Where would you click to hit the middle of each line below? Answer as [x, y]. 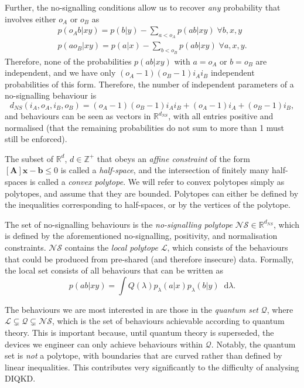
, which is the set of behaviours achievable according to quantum [168, 321]
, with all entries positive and [221, 116]
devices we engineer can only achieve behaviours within [104, 344]
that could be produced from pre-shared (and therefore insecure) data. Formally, [149, 259]
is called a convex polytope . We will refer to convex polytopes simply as [157, 181]
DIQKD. [20, 378]
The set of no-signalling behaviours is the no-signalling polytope [119, 224]
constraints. [25, 247]
